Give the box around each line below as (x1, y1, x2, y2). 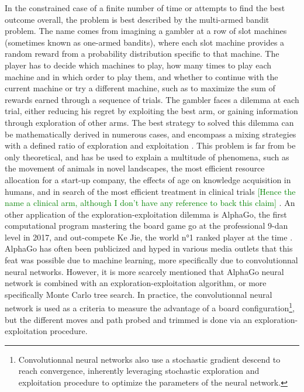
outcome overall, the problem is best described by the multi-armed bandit (5, 13, 270, 25)
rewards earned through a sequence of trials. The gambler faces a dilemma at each (5, 93, 299, 105)
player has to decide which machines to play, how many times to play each (5, 59, 271, 71)
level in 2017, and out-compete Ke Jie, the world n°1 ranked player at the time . (5, 231, 293, 243)
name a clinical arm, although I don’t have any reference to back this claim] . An (5, 197, 295, 209)
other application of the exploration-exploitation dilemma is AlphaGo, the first (5, 208, 287, 220)
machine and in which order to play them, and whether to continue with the (5, 70, 278, 82)
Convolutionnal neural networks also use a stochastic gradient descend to (18, 353, 281, 365)
